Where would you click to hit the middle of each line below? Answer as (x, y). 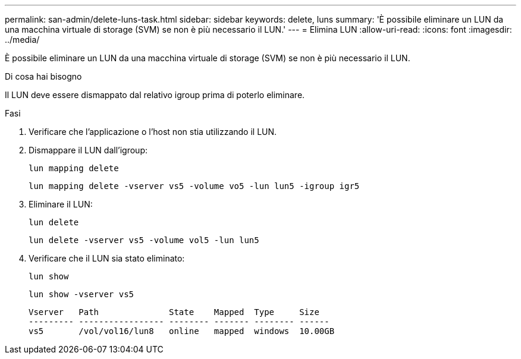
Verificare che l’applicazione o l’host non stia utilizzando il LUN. (153, 132)
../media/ (22, 40)
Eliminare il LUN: (61, 204)
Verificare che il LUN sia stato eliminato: (107, 258)
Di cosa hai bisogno (43, 76)
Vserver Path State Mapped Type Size (174, 312)
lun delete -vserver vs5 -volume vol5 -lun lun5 (144, 240)
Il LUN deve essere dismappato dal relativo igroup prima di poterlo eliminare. (155, 95)
